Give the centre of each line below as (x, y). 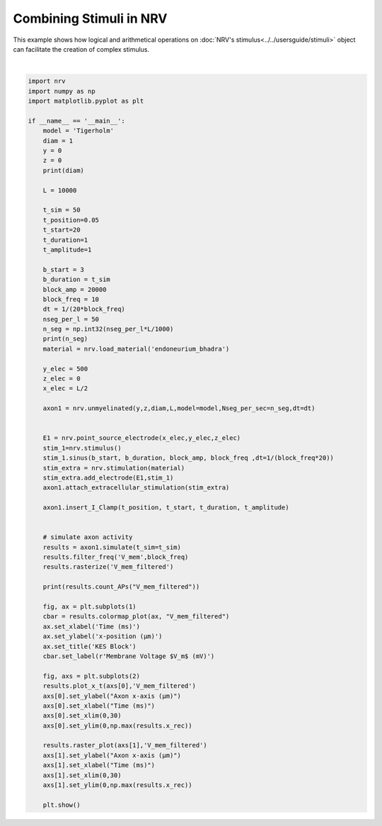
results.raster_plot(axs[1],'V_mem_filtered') (125, 745)
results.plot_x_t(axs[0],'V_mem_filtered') (119, 686)
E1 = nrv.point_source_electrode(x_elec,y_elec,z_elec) (142, 438)
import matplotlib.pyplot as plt (86, 101)
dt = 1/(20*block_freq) (84, 309)
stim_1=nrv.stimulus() (82, 448)
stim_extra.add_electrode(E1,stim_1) (108, 477)
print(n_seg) (65, 339)
